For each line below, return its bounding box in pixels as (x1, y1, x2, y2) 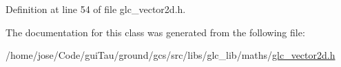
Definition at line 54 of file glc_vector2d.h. (6, 2, 186, 16)
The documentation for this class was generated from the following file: (6, 25, 305, 39)
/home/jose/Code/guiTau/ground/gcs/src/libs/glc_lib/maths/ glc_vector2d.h (6, 48, 335, 62)
